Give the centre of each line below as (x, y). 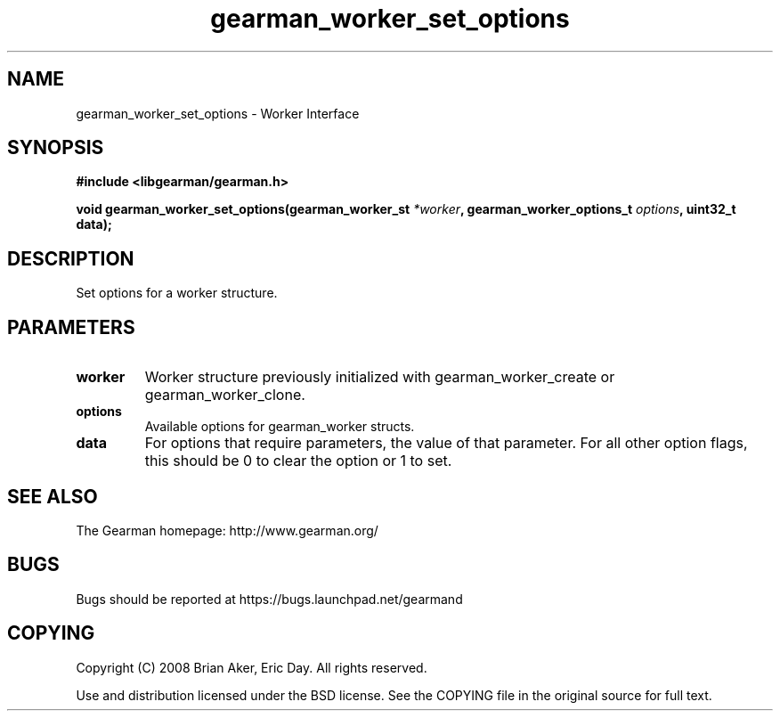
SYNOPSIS (56, 148)
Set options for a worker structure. (177, 293)
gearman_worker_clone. (225, 395)
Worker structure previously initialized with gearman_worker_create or (380, 377)
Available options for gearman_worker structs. (280, 427)
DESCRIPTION (71, 258)
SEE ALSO (53, 496)
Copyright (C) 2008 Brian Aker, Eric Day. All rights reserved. (252, 667)
